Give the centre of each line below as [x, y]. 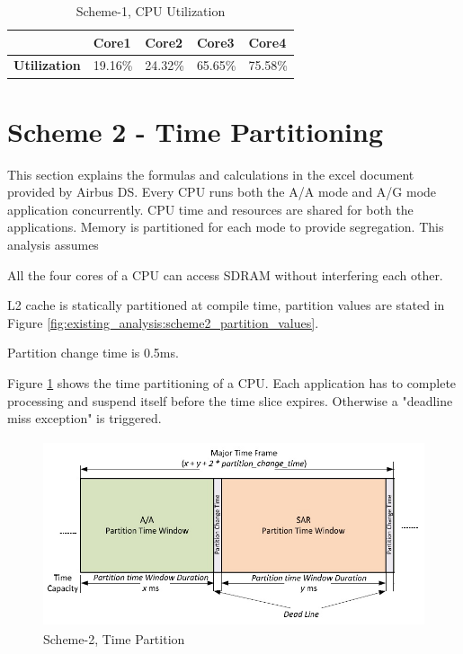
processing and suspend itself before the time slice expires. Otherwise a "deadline [230, 400]
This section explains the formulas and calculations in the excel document [211, 174]
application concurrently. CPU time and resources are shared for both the [210, 209]
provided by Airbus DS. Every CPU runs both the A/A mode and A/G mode [222, 192]
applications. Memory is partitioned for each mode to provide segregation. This [226, 227]
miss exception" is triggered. [85, 418]
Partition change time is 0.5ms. [93, 353]
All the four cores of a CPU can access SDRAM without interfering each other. [225, 274]
